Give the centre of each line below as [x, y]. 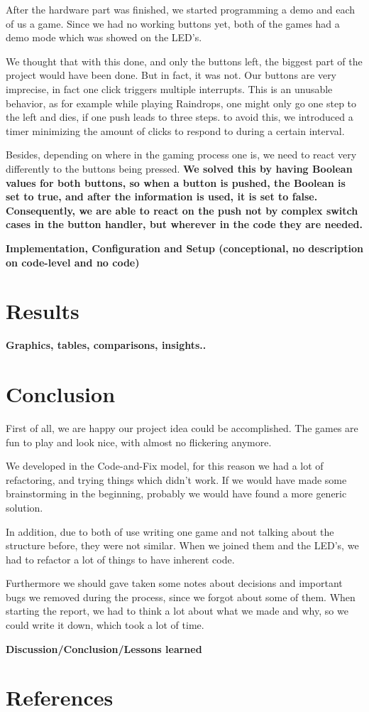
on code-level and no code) [73, 262]
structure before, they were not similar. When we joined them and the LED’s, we [182, 545]
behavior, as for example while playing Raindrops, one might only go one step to [181, 103]
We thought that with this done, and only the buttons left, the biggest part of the [184, 61]
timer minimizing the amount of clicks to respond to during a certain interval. [175, 130]
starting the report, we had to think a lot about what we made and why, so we [177, 611]
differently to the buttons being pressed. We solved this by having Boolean [179, 168]
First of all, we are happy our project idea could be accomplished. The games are [182, 427]
